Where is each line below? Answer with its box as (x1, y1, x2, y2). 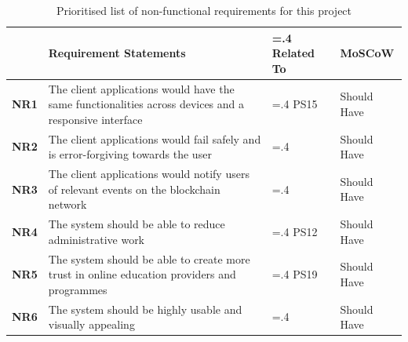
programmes (48, 281, 107, 297)
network (48, 196, 87, 213)
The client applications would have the (48, 80, 235, 96)
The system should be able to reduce (48, 216, 225, 232)
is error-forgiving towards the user (48, 146, 212, 162)
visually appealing (48, 316, 135, 333)
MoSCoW (340, 45, 395, 61)
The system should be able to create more (48, 250, 250, 267)
